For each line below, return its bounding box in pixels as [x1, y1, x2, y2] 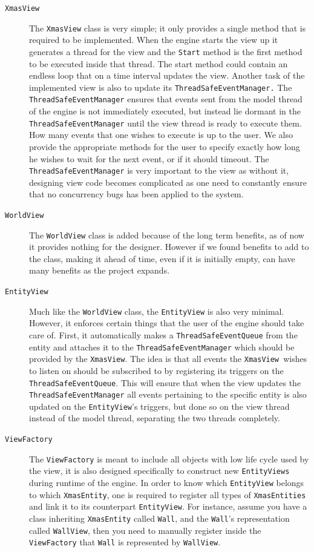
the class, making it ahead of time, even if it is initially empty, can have [29, 252, 295, 264]
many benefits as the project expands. [29, 264, 170, 277]
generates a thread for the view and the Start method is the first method [29, 45, 303, 57]
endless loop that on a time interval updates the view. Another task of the [29, 69, 305, 82]
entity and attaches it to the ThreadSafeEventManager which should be [29, 340, 295, 353]
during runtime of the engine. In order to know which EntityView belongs [29, 476, 304, 489]
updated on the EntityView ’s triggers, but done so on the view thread [29, 399, 290, 412]
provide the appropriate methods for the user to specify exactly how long [29, 140, 300, 153]
